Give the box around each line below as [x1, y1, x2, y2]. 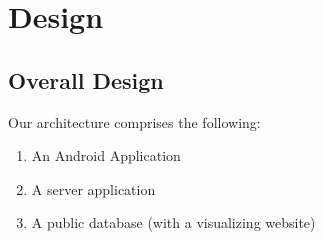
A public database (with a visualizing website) [31, 212, 316, 233]
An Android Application [31, 145, 181, 166]
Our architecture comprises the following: [8, 111, 261, 132]
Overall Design [8, 64, 164, 95]
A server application [31, 178, 156, 199]
